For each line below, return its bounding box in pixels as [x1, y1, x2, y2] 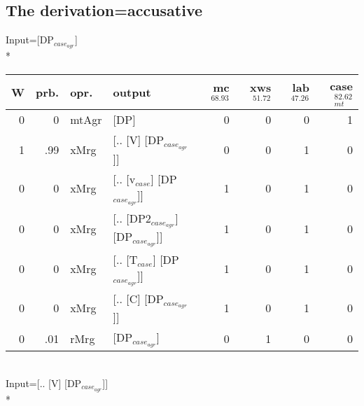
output [113, 83, 151, 100]
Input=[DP [6, 32, 54, 47]
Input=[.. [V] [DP [6, 375, 82, 390]
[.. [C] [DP [113, 290, 164, 307]
